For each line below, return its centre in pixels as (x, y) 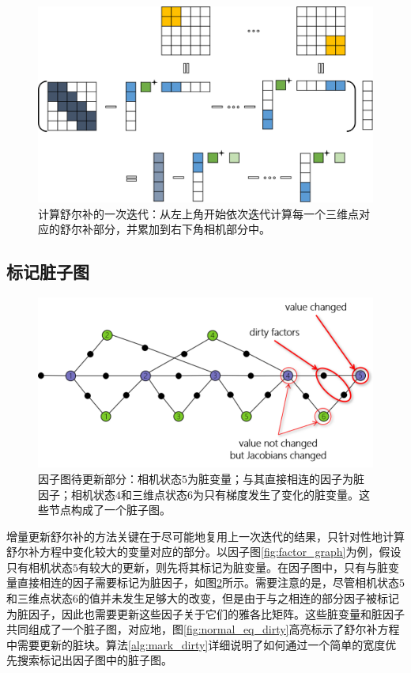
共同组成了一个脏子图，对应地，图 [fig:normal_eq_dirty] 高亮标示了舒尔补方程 (203, 629)
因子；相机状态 (77, 494)
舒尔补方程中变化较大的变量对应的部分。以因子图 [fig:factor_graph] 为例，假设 (204, 552)
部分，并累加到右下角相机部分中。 (181, 229)
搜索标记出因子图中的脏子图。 (94, 660)
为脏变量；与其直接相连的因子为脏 (276, 478)
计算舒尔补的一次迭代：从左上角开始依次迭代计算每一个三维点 (198, 213)
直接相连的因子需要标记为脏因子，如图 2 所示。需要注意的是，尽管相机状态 (208, 582)
